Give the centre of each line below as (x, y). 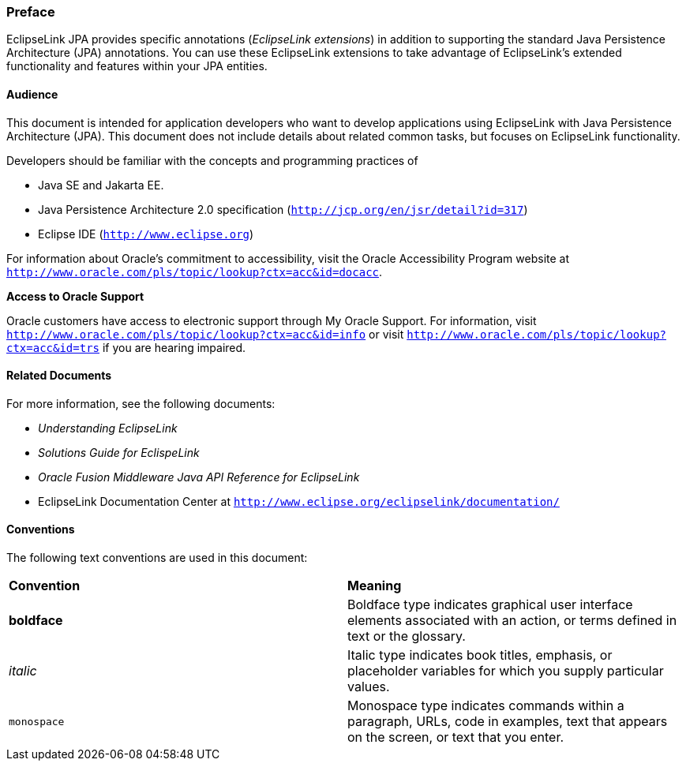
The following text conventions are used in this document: (157, 558)
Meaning (375, 586)
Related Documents (59, 376)
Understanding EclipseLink (108, 428)
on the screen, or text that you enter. (456, 737)
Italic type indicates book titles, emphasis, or (480, 655)
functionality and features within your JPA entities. (137, 66)
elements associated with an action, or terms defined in (512, 621)
